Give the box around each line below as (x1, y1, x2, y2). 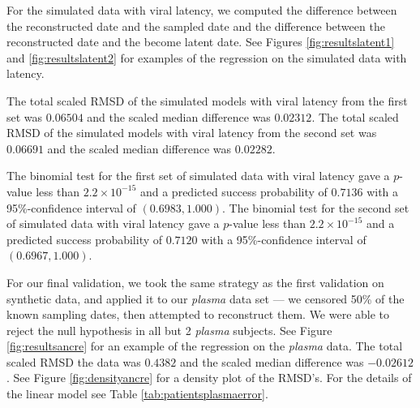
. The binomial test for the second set (222, 199, 409, 216)
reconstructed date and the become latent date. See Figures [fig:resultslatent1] (6, 33, 395, 50)
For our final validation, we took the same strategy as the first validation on (6, 273, 384, 290)
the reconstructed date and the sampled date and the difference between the (6, 17, 385, 34)
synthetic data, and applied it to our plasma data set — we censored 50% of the (6, 290, 405, 307)
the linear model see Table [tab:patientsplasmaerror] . (6, 385, 268, 402)
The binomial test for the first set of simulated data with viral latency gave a (6, 167, 390, 184)
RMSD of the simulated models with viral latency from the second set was (6, 124, 377, 141)
